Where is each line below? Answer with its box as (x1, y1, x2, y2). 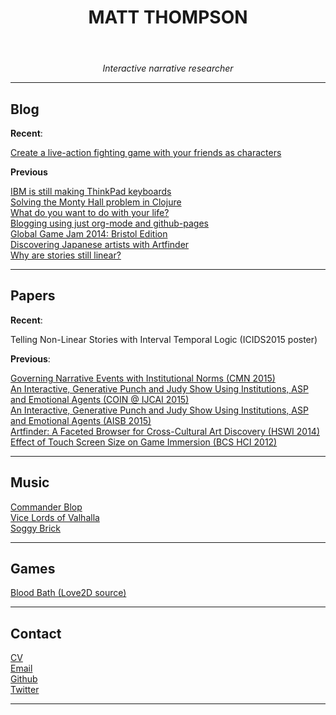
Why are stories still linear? (10, 249, 122, 261)
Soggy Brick (10, 522, 61, 534)
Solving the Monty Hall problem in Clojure (10, 196, 182, 208)
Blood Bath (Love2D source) (10, 587, 127, 599)
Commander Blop (10, 501, 83, 513)
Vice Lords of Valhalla (10, 511, 100, 523)
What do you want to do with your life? (10, 207, 170, 218)
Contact (10, 625, 62, 642)
